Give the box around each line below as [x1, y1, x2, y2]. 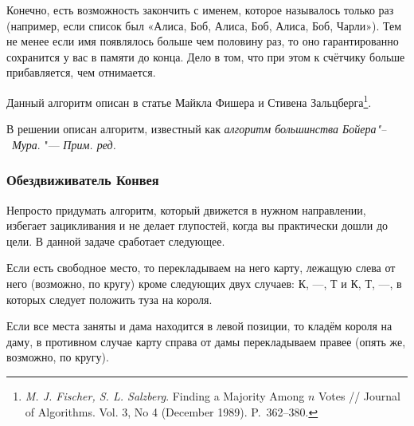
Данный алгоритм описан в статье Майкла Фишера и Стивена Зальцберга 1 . [6, 91, 372, 110]
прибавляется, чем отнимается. [6, 64, 156, 81]
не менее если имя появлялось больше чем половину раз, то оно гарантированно [6, 33, 399, 49]
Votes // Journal [318, 387, 400, 404]
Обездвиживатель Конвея [6, 170, 159, 190]
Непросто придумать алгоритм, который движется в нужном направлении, [6, 201, 366, 218]
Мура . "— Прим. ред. [12, 136, 116, 152]
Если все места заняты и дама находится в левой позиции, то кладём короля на [6, 318, 393, 334]
